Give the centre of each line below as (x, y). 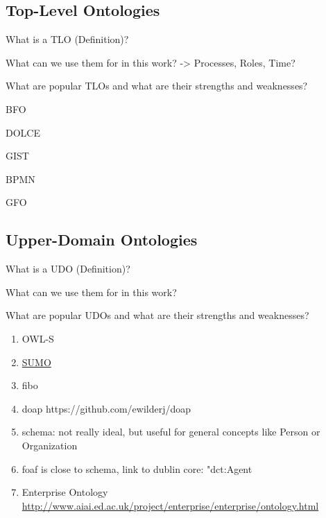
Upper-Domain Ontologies (102, 240)
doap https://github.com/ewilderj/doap (106, 408)
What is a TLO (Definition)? (67, 39)
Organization (50, 445)
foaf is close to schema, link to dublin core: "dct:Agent (137, 468)
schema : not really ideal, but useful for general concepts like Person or (171, 432)
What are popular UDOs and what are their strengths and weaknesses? (157, 315)
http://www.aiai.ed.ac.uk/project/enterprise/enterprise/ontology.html (170, 505)
